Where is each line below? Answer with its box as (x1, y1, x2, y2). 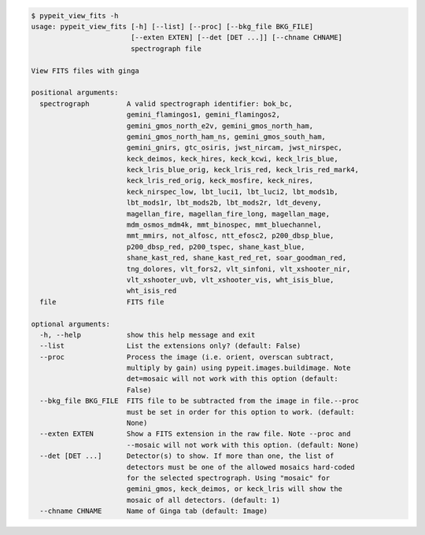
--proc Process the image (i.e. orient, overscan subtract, (39, 352, 334, 361)
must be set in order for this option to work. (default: (126, 408, 356, 416)
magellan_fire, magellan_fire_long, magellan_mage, (126, 209, 331, 218)
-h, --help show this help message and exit (39, 330, 256, 339)
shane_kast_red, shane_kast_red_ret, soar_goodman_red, (126, 253, 347, 263)
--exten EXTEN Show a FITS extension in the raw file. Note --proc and (39, 430, 351, 438)
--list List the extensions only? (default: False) (39, 341, 301, 350)
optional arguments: (31, 319, 110, 328)
